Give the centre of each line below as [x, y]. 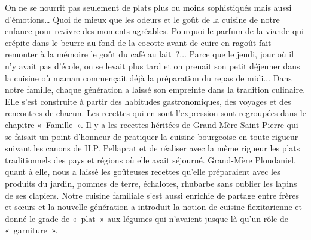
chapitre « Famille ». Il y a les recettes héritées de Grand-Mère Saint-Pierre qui [152, 124]
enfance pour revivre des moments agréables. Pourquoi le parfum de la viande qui [155, 31]
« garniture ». [31, 230]
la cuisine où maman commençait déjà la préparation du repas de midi [134, 78]
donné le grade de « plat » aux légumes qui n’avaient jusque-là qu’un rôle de [147, 218]
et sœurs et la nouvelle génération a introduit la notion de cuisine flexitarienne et [154, 207]
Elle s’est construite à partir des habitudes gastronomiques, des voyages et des [148, 101]
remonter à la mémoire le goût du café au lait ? [92, 54]
